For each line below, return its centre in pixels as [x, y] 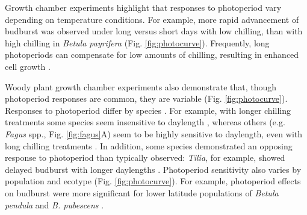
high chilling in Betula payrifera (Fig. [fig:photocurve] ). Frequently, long [137, 42]
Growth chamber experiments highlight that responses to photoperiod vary [143, 7]
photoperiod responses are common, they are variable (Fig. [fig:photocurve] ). [146, 98]
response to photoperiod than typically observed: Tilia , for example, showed [145, 157]
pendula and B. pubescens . [54, 204]
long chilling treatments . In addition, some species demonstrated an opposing [149, 145]
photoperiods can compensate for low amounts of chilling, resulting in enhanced [152, 55]
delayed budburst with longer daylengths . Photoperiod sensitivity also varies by [153, 169]
